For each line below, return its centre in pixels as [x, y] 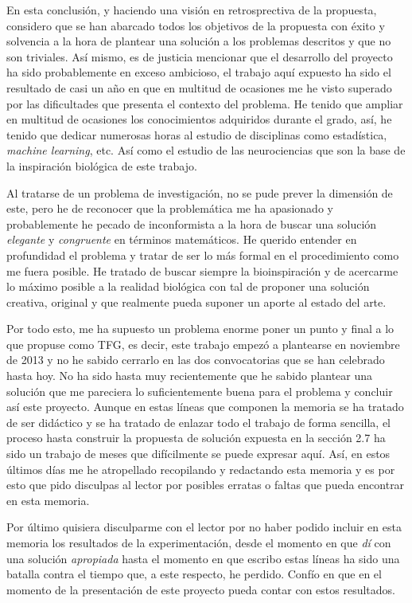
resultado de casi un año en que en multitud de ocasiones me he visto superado [199, 87]
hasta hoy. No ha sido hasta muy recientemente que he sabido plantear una [190, 376]
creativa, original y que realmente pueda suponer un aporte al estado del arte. [196, 301]
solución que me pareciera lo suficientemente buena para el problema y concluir [200, 391]
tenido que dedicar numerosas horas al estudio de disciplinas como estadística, [197, 134]
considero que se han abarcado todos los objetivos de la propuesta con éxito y [196, 25]
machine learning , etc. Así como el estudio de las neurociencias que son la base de [206, 150]
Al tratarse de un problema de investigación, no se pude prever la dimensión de [200, 192]
